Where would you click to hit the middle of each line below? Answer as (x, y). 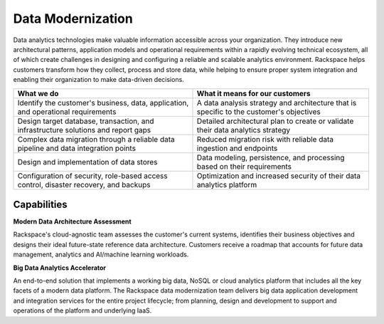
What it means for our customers (254, 93)
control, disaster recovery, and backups (84, 184)
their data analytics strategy (244, 130)
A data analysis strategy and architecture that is (277, 103)
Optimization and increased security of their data (279, 176)
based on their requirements (244, 166)
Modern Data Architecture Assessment (72, 221)
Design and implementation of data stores (87, 162)
